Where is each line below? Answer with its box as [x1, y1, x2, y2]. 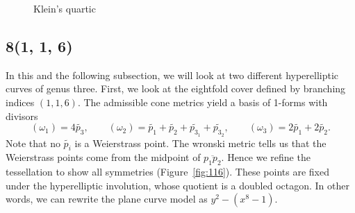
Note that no [6, 135, 60, 150]
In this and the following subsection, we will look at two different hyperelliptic [6, 67, 339, 82]
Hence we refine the [227, 150, 311, 164]
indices [6, 94, 35, 109]
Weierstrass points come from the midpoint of [6, 150, 201, 164]
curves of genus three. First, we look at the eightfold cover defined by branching [6, 81, 346, 96]
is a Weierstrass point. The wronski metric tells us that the [74, 135, 327, 150]
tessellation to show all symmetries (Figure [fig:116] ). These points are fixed [6, 164, 329, 179]
